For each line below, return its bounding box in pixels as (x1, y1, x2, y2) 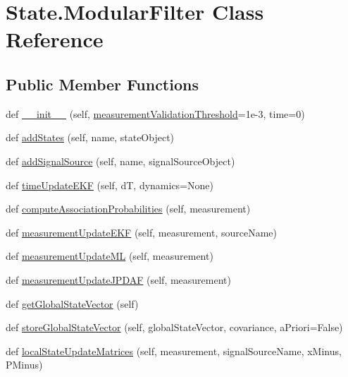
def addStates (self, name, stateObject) (6, 130, 175, 145)
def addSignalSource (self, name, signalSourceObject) (6, 153, 235, 168)
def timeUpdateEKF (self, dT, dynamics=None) (6, 177, 213, 192)
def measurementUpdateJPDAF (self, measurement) (6, 272, 231, 287)
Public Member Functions (6, 73, 199, 95)
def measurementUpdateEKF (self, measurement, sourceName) (6, 225, 278, 239)
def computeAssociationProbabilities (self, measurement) (6, 201, 251, 216)
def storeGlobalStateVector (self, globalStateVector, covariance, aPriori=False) (6, 320, 343, 335)
